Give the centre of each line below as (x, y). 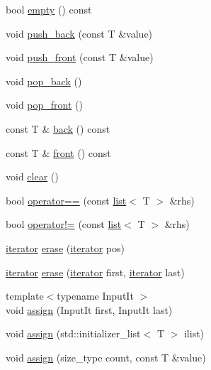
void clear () (32, 176)
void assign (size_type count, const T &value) (106, 357)
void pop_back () (44, 81)
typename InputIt (95, 296)
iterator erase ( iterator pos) (65, 247)
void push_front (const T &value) (80, 57)
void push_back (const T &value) (79, 33)
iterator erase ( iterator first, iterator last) (95, 272)
